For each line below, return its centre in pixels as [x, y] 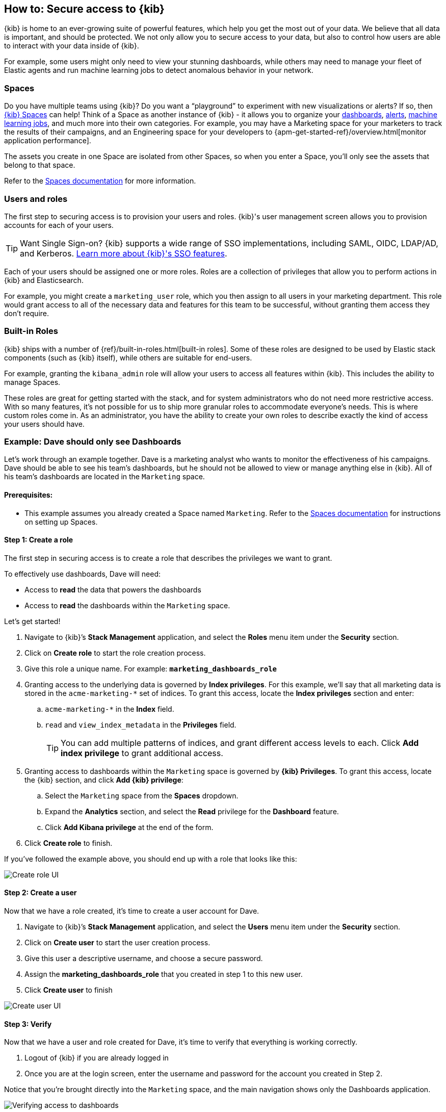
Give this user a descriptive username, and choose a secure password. [144, 959]
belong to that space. [40, 165]
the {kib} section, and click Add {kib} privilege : [104, 780]
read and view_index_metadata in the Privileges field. [141, 725]
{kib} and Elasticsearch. [44, 280]
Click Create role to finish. [69, 843]
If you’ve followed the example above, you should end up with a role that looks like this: [151, 859]
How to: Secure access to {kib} [84, 9]
